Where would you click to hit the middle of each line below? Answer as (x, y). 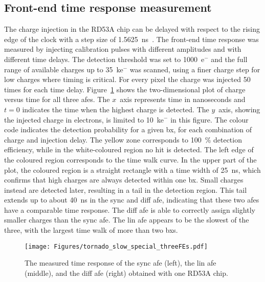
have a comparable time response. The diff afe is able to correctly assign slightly (130, 209)
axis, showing (239, 109)
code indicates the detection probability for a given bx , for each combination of (128, 129)
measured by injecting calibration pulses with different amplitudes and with (123, 49)
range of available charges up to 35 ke (64, 69)
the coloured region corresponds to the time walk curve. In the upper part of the (130, 159)
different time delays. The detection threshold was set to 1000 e (104, 59)
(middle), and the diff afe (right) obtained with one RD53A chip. (126, 273)
